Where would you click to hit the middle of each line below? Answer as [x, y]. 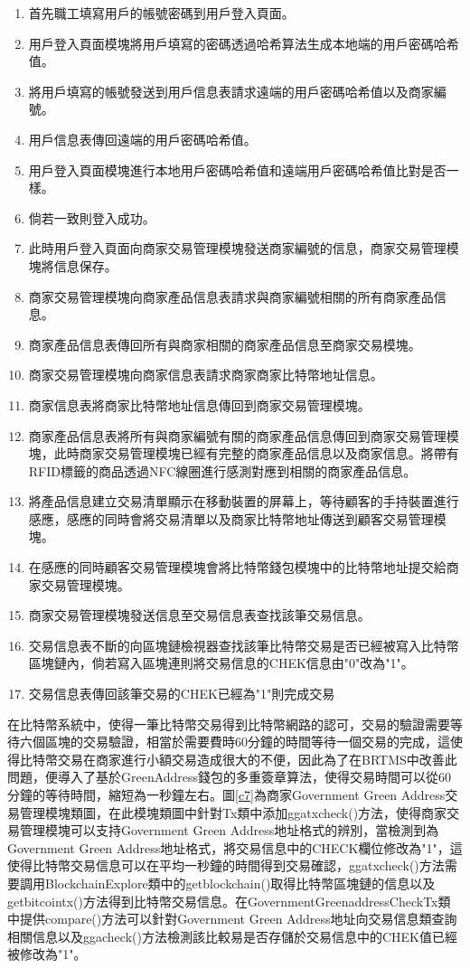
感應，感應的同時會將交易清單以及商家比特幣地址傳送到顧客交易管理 [231, 518]
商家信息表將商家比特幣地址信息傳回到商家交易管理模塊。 [199, 404]
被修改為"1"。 [47, 954]
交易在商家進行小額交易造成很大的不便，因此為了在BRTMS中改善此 [257, 759]
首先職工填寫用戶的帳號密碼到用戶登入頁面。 [161, 13]
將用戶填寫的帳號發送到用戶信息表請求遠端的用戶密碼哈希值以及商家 [231, 91]
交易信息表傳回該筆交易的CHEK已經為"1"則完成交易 [182, 694]
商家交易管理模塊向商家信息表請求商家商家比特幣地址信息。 [206, 375]
